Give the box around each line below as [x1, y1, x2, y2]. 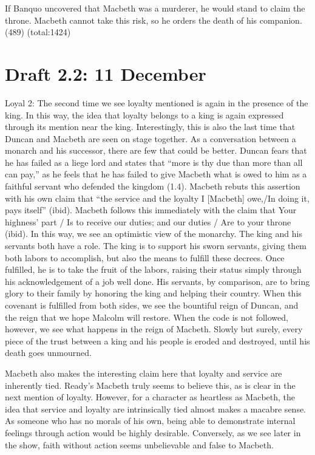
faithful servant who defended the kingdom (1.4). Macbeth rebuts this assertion [5, 180, 300, 193]
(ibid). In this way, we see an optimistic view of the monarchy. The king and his [5, 227, 302, 240]
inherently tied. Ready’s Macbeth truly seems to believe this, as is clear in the [5, 378, 296, 391]
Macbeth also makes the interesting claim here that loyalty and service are [5, 366, 282, 379]
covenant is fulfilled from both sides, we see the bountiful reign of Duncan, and [5, 299, 299, 311]
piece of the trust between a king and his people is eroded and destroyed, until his [5, 334, 310, 347]
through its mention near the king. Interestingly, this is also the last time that [5, 120, 296, 133]
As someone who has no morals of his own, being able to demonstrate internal [5, 414, 296, 427]
